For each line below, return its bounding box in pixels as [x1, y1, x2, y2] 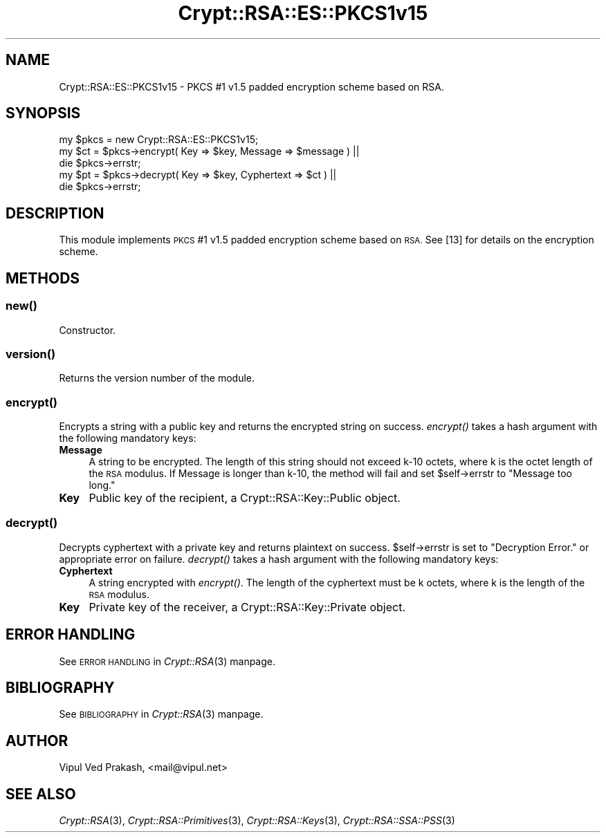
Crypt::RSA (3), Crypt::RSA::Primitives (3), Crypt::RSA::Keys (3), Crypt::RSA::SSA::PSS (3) [59, 814, 455, 827]
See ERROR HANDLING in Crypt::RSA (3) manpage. [59, 655, 276, 667]
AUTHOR [6, 732, 68, 749]
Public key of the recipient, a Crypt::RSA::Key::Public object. [89, 491, 401, 505]
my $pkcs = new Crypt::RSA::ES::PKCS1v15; [59, 133, 259, 146]
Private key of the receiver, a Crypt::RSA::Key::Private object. [89, 599, 405, 614]
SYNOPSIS [6, 104, 81, 122]
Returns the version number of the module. [59, 372, 255, 384]
